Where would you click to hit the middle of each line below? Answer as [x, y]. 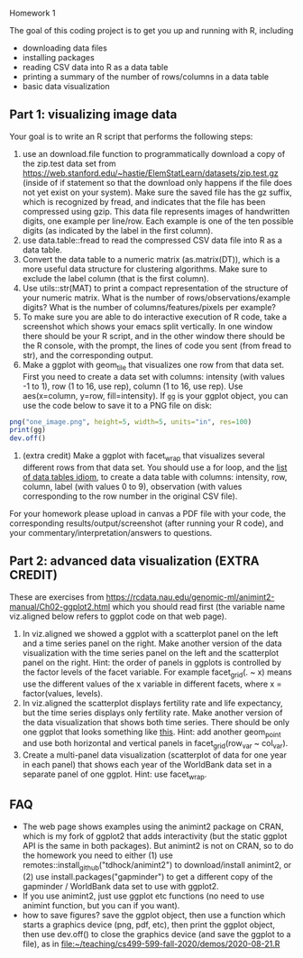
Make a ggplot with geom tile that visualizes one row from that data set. [153, 366]
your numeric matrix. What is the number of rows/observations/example [156, 298]
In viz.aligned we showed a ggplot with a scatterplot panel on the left [150, 633]
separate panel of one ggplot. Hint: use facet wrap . [115, 775]
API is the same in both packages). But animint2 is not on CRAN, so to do [158, 845]
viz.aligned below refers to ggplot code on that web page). [118, 616]
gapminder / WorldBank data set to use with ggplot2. [120, 886]
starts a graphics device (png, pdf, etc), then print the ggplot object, [148, 925]
